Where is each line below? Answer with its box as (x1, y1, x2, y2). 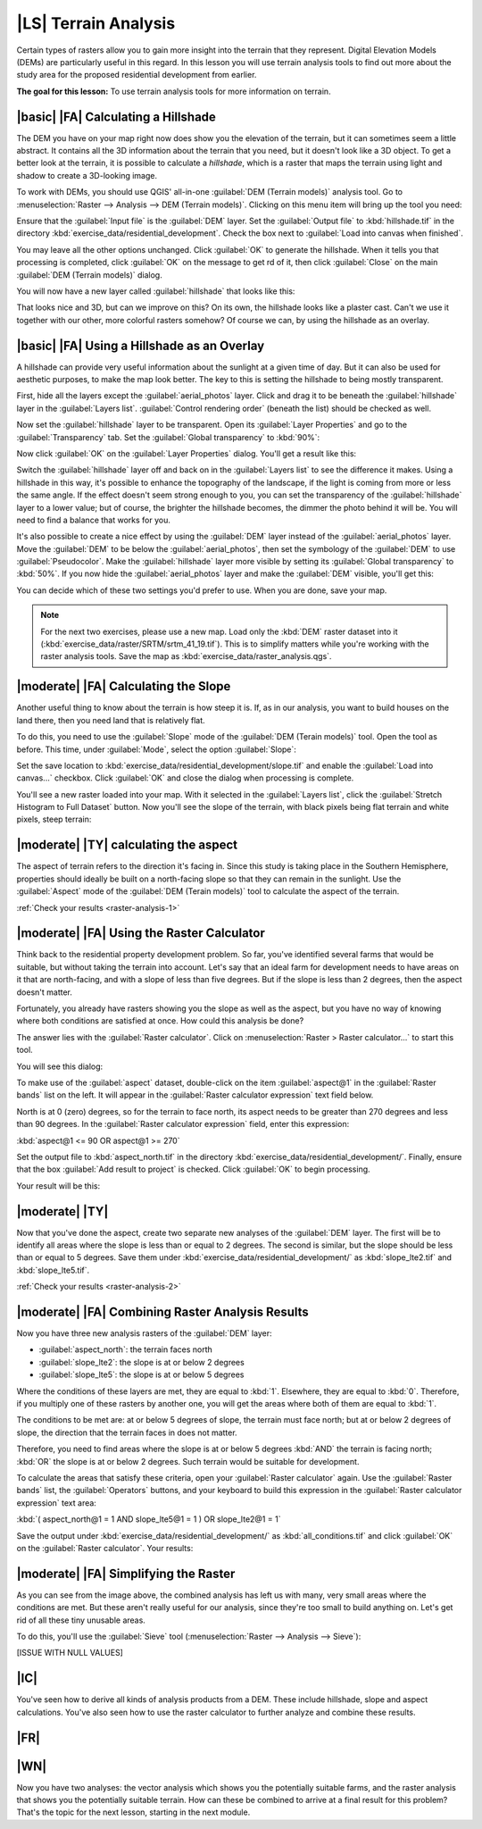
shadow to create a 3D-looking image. (16, 170, 158, 180)
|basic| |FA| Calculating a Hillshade (16, 109, 216, 124)
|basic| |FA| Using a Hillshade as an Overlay (16, 338, 265, 353)
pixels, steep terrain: (16, 814, 92, 825)
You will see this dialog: (16, 1061, 104, 1072)
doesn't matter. (16, 987, 73, 998)
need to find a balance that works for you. (16, 514, 171, 525)
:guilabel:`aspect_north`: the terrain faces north (38, 1344, 213, 1355)
